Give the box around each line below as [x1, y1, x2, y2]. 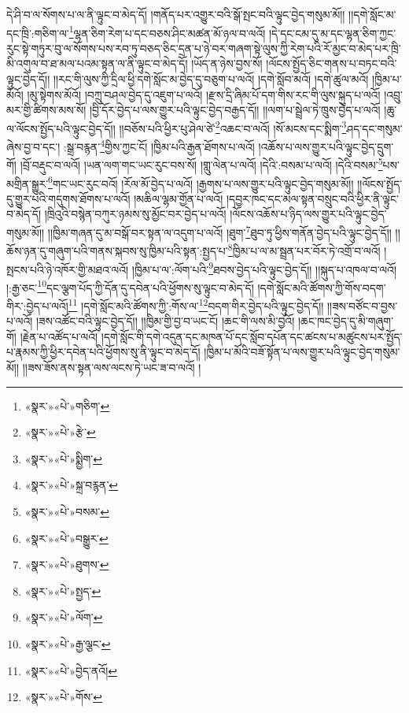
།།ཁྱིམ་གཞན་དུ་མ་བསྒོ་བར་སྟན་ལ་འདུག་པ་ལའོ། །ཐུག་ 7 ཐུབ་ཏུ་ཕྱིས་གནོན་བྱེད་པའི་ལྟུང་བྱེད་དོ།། [47, 222, 392, 240]
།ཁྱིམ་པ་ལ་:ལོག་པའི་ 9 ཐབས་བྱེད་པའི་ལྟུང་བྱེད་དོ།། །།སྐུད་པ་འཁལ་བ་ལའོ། [131, 258, 396, 277]
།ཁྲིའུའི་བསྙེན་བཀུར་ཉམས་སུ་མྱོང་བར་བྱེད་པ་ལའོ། [44, 206, 227, 222]
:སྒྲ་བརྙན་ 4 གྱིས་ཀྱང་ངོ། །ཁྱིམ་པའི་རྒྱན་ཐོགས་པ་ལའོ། [63, 136, 255, 154]
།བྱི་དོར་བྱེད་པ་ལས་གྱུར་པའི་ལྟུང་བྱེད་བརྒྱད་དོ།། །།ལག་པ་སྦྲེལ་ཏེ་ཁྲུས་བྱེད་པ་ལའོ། [89, 102, 381, 118]
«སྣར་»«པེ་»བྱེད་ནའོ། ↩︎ [24, 662, 117, 678]
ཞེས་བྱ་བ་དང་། [6, 138, 61, 154]
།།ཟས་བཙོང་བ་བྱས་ [327, 297, 398, 314]
